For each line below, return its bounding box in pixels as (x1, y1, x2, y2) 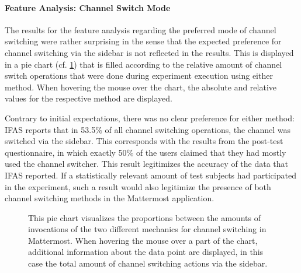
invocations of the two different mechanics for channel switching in (28, 223, 267, 235)
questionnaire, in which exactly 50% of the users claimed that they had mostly (5, 146, 286, 158)
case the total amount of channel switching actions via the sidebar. (28, 257, 268, 269)
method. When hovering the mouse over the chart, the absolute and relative (5, 80, 277, 93)
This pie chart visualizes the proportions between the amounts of (28, 211, 261, 223)
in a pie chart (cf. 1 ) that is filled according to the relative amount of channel (5, 58, 282, 70)
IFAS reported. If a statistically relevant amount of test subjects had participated (5, 169, 296, 181)
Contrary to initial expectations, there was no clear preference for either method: (5, 111, 295, 124)
